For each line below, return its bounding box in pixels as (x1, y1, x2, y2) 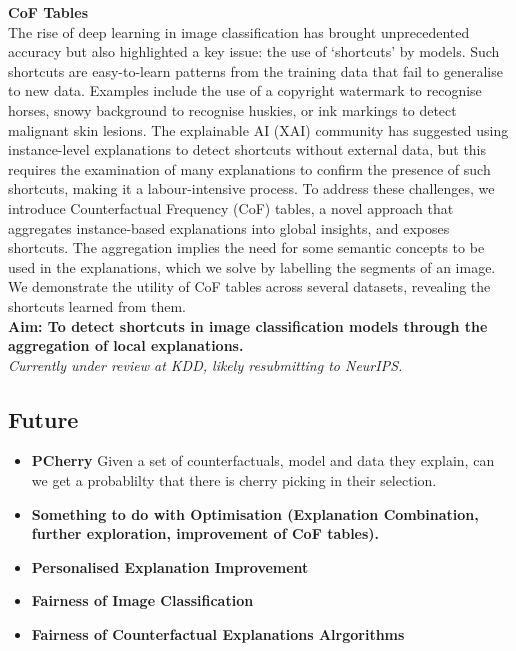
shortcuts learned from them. (8, 295, 186, 316)
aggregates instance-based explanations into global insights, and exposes (8, 217, 450, 238)
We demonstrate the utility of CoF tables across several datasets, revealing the (8, 276, 491, 297)
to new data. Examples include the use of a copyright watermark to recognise (8, 80, 482, 101)
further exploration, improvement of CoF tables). (31, 523, 380, 544)
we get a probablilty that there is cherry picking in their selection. (31, 470, 437, 491)
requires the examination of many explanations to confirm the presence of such (8, 158, 491, 179)
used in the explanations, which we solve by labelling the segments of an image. (8, 256, 496, 277)
